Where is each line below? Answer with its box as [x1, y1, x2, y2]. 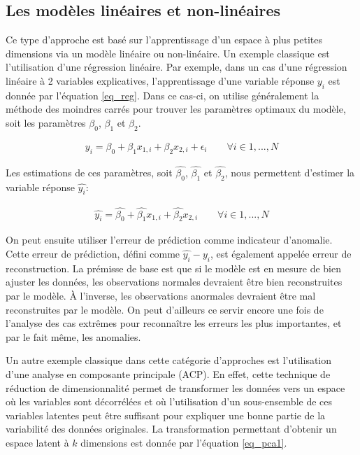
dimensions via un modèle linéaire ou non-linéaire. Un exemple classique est [6, 45, 330, 60]
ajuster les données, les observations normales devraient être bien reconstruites [6, 274, 343, 289]
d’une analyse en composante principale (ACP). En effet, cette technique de [6, 367, 331, 381]
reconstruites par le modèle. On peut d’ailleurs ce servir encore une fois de [6, 302, 324, 316]
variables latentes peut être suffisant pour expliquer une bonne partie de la [6, 407, 326, 422]
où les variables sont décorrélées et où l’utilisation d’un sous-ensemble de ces [6, 394, 333, 409]
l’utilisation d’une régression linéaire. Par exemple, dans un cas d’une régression [6, 59, 347, 74]
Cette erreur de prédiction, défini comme [6, 246, 180, 261]
